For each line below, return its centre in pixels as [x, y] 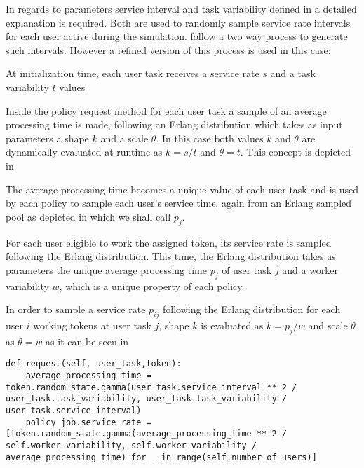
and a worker [310, 269]
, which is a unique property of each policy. [152, 285]
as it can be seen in [87, 341]
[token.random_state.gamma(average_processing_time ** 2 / [146, 434]
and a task [293, 73]
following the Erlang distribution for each [251, 309]
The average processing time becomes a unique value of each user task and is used [182, 189]
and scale [328, 325]
